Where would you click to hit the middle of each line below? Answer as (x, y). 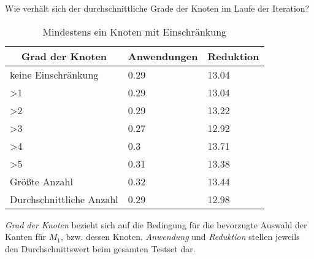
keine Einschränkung (54, 74)
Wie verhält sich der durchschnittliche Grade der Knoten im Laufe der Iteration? (157, 8)
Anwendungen (163, 56)
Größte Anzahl (41, 181)
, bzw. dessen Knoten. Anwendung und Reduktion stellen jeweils (180, 237)
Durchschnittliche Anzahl (64, 199)
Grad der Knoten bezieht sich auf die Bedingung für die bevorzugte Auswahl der (156, 224)
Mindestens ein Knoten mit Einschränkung (135, 31)
